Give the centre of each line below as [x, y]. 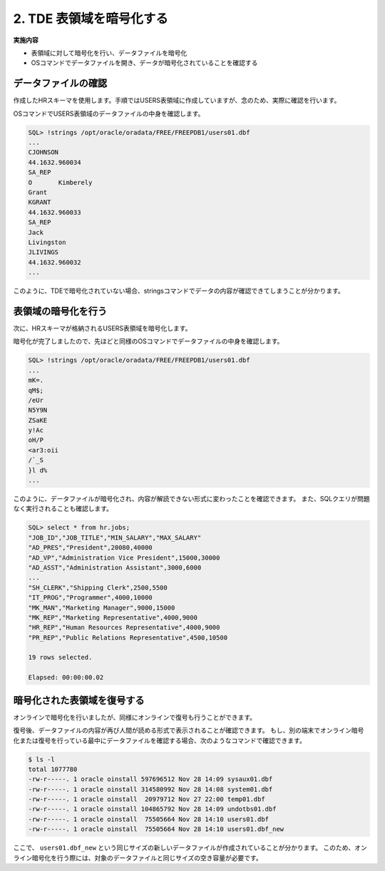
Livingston [47, 242]
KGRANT [40, 202]
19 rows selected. [60, 658]
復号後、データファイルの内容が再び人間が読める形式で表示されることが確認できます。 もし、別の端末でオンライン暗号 [189, 730]
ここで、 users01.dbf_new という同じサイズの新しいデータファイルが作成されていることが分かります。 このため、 [184, 848]
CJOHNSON [43, 152]
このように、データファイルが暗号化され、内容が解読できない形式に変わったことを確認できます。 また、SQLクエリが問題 [191, 499]
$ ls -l [41, 759]
